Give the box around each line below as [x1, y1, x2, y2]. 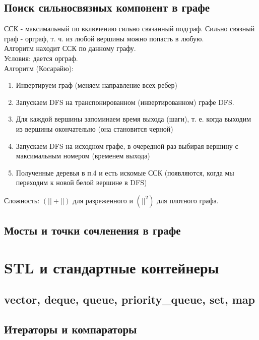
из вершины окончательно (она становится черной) [16, 123, 173, 134]
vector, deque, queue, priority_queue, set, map [4, 292, 255, 307]
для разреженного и [73, 195, 133, 205]
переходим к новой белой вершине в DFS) [16, 177, 147, 188]
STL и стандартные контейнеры [4, 257, 219, 277]
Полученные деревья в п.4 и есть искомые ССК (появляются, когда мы [16, 167, 234, 178]
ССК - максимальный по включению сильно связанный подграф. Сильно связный [4, 23, 255, 34]
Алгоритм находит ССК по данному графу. [4, 43, 136, 53]
